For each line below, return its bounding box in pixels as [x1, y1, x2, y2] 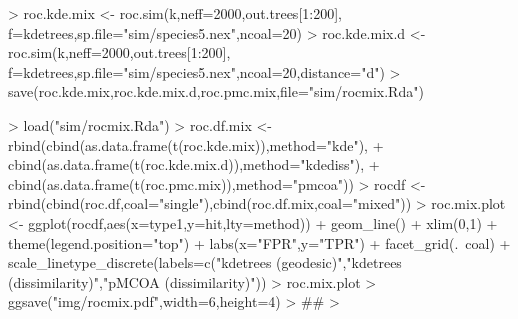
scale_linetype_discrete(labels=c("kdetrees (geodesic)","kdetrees [8, 252, 402, 273]
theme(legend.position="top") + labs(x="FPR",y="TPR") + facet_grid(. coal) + [8, 232, 511, 253]
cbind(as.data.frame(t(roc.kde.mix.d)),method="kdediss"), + [8, 154, 380, 175]
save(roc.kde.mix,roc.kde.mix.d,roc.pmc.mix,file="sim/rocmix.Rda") [8, 81, 424, 102]
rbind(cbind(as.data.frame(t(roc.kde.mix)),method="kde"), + [8, 134, 384, 155]
